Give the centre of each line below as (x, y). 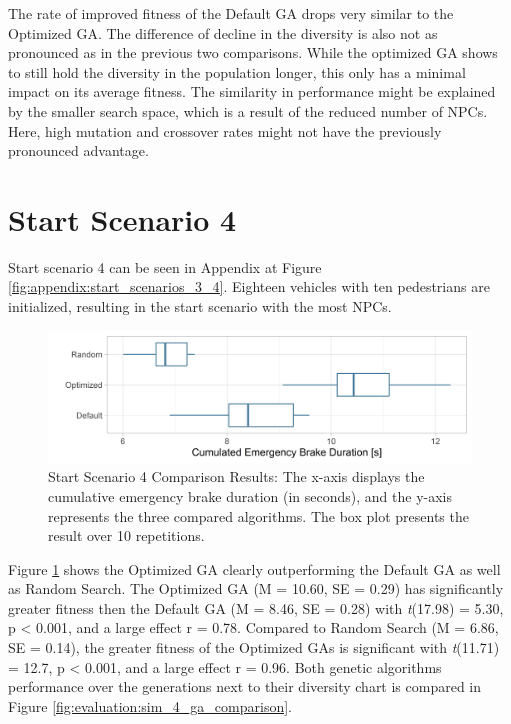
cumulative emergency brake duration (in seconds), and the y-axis (250, 495)
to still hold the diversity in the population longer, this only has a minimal (237, 71)
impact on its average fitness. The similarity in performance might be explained (252, 91)
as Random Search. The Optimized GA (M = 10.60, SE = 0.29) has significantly (256, 588)
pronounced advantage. (78, 150)
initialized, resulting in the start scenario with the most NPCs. (200, 306)
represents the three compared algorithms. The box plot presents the (258, 515)
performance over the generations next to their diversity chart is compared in (245, 686)
